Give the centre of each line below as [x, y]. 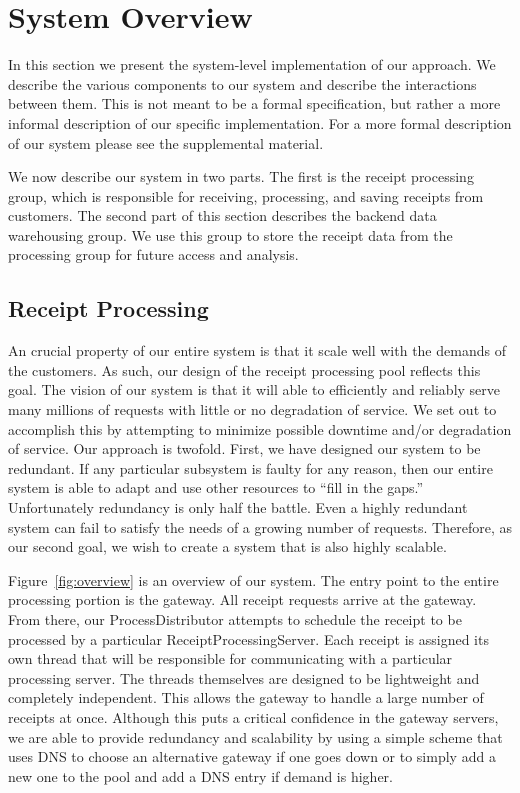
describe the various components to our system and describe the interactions [242, 83]
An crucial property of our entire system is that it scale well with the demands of [257, 350]
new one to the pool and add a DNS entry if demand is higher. [200, 775]
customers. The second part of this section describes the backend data [222, 215]
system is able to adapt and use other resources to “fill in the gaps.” [216, 487]
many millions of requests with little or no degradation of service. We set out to [252, 409]
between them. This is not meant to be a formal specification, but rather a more [254, 103]
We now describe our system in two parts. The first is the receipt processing [241, 176]
